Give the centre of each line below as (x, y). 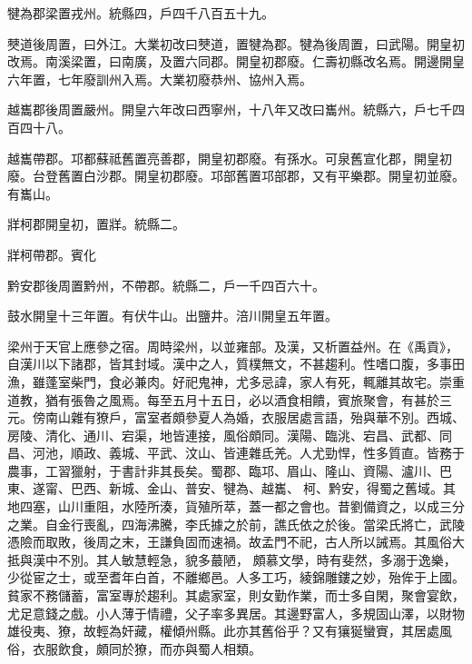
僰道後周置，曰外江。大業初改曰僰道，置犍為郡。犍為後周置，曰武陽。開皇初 (236, 43)
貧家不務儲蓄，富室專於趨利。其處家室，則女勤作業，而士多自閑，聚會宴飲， (236, 595)
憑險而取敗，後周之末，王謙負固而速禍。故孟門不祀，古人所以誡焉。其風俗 (230, 542)
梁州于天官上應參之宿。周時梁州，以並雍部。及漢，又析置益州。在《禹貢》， (233, 346)
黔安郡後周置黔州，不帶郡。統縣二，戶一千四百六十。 (166, 285)
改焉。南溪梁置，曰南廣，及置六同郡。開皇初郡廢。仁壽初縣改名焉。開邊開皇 (236, 61)
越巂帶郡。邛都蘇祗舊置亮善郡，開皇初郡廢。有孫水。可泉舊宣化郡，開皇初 (230, 158)
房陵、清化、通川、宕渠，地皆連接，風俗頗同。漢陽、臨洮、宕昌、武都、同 (230, 435)
